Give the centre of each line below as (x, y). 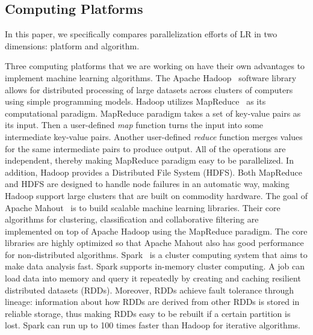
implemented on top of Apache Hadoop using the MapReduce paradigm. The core (156, 231)
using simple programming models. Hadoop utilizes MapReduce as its (135, 101)
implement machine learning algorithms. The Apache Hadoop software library (151, 77)
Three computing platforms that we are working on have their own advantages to (155, 66)
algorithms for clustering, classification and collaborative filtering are (132, 219)
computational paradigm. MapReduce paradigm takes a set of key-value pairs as (153, 113)
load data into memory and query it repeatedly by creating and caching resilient (153, 278)
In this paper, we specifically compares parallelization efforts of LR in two (141, 34)
